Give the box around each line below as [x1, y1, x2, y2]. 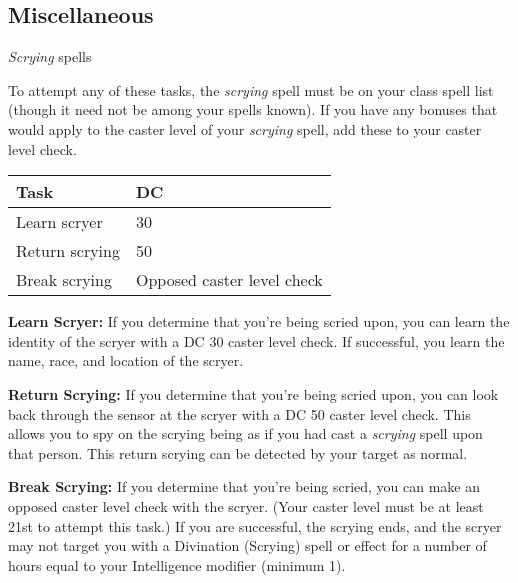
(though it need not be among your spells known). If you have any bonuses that [8, 99, 498, 120]
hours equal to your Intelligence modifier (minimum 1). [8, 554, 346, 575]
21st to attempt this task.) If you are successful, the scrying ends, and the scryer [8, 515, 502, 536]
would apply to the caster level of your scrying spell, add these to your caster [8, 118, 482, 139]
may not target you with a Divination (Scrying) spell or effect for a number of [8, 535, 487, 556]
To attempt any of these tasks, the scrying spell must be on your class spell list [8, 79, 494, 100]
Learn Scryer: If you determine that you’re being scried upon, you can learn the [8, 311, 510, 332]
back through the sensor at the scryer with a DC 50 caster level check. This [8, 403, 471, 424]
